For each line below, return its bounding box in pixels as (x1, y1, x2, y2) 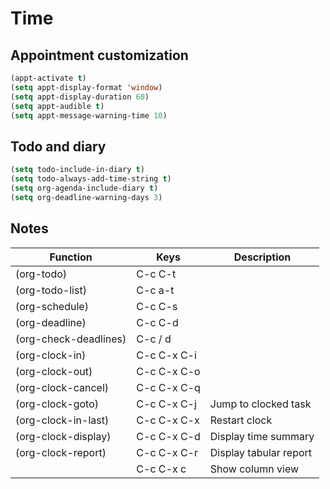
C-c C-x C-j (136, 397, 197, 411)
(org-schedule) (15, 299, 89, 313)
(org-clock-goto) (15, 397, 100, 411)
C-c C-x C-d (136, 429, 201, 443)
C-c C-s (136, 299, 178, 313)
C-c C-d (136, 315, 179, 329)
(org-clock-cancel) (15, 380, 110, 394)
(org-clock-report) (15, 445, 107, 459)
